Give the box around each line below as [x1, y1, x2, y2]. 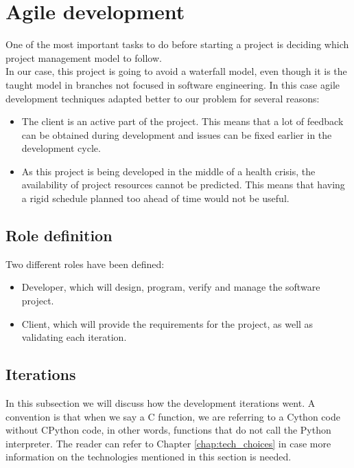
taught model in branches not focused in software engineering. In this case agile [5, 77, 340, 91]
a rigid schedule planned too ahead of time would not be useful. [21, 191, 290, 205]
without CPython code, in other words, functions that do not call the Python [5, 423, 331, 437]
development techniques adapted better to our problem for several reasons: [5, 91, 320, 105]
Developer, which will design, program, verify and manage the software [21, 280, 320, 294]
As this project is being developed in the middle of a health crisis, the [21, 164, 316, 178]
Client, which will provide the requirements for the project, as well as [21, 316, 314, 331]
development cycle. [21, 141, 101, 155]
